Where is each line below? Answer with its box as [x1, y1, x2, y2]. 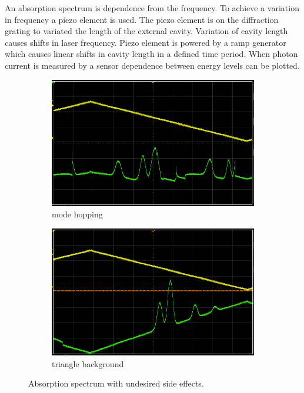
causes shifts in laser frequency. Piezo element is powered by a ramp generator [5, 36, 286, 48]
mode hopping [52, 208, 103, 220]
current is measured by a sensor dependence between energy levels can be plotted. [5, 59, 300, 71]
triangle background [52, 357, 124, 370]
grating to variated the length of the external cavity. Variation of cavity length [5, 25, 288, 37]
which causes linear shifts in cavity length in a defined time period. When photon [5, 48, 298, 60]
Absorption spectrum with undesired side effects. [28, 377, 204, 389]
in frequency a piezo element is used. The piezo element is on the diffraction [5, 13, 279, 25]
